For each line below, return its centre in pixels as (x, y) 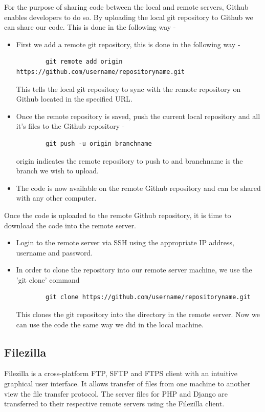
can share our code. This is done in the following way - (90, 27)
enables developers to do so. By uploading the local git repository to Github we (129, 17)
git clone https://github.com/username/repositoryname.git (148, 297)
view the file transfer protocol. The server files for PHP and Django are (116, 393)
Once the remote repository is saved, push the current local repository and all (138, 116)
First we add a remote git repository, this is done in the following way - (128, 44)
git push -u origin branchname (99, 143)
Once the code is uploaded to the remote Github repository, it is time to (118, 215)
